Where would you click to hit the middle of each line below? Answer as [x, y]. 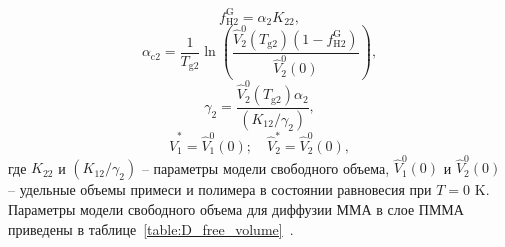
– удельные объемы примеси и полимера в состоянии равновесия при [220, 189]
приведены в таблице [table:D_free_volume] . [151, 228]
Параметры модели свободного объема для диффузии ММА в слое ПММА [236, 208]
